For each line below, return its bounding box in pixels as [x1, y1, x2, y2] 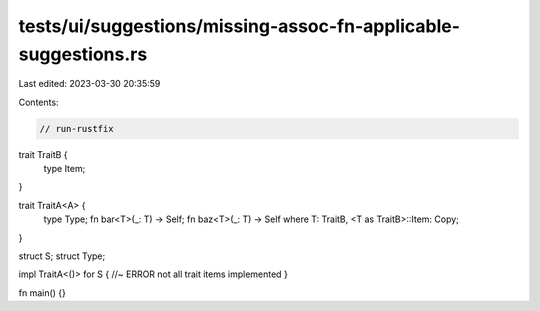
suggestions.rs [18, 43, 148, 65]
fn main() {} [18, 286, 67, 299]
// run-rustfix [39, 123, 114, 134]
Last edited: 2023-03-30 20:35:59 [18, 78, 161, 90]
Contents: [18, 96, 59, 108]
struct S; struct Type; [18, 250, 106, 262]
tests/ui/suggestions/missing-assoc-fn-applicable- [18, 15, 460, 37]
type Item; [43, 163, 86, 175]
